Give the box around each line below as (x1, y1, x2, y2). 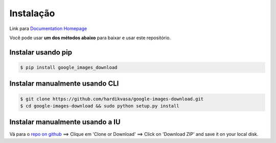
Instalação (9, 8, 55, 19)
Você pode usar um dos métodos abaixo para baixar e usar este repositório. (9, 35, 171, 41)
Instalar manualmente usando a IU (9, 118, 121, 127)
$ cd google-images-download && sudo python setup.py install (20, 103, 179, 109)
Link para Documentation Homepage (9, 25, 87, 32)
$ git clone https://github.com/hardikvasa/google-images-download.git (20, 96, 204, 102)
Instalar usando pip (9, 48, 73, 56)
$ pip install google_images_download (20, 64, 118, 70)
